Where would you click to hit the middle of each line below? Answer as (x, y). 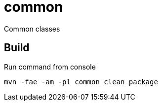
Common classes (32, 29)
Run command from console (50, 67)
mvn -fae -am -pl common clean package (81, 82)
